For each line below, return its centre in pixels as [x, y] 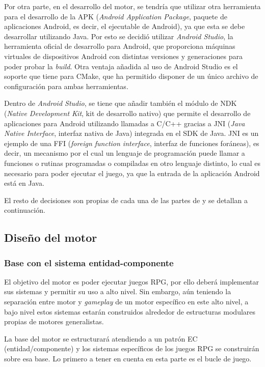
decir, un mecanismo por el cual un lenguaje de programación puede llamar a [125, 153]
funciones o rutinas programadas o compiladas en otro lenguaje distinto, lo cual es [132, 163]
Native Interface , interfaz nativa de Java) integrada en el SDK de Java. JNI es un [131, 133]
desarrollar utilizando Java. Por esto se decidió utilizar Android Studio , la [119, 36]
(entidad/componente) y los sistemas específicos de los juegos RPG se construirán [132, 348]
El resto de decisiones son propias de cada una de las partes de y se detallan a [126, 200]
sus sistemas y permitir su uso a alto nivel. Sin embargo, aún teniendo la [118, 291]
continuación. [25, 210]
